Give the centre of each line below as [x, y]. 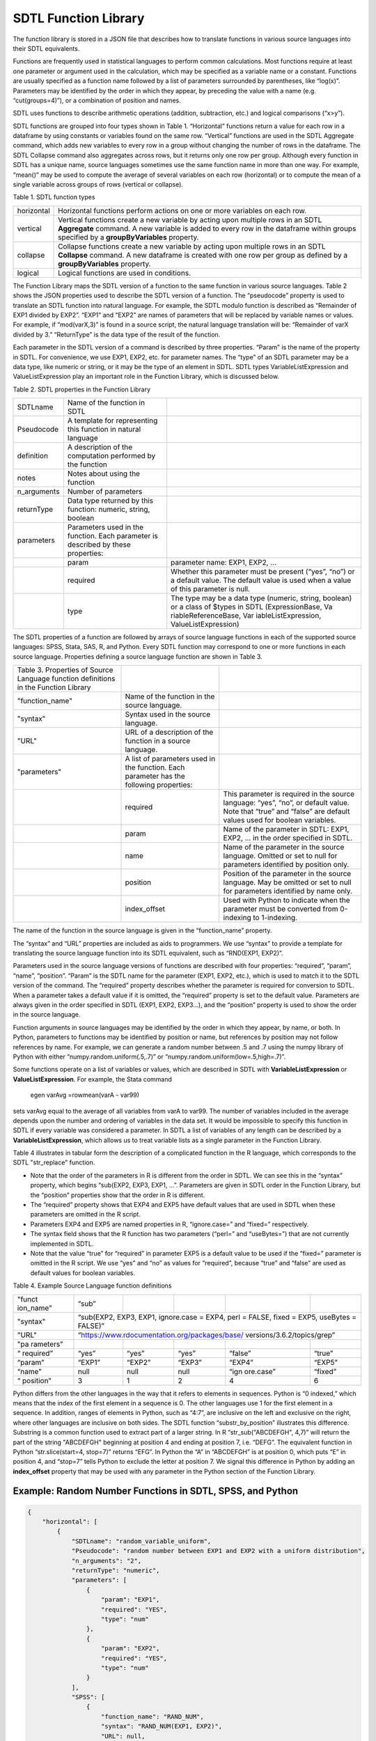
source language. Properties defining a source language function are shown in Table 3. [138, 656]
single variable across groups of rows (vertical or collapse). [98, 185]
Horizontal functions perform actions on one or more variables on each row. [182, 210]
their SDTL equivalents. [46, 48]
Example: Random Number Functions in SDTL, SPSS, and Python [156, 1491]
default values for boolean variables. [83, 1273]
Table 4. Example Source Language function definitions [92, 1286]
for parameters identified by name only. [288, 891]
